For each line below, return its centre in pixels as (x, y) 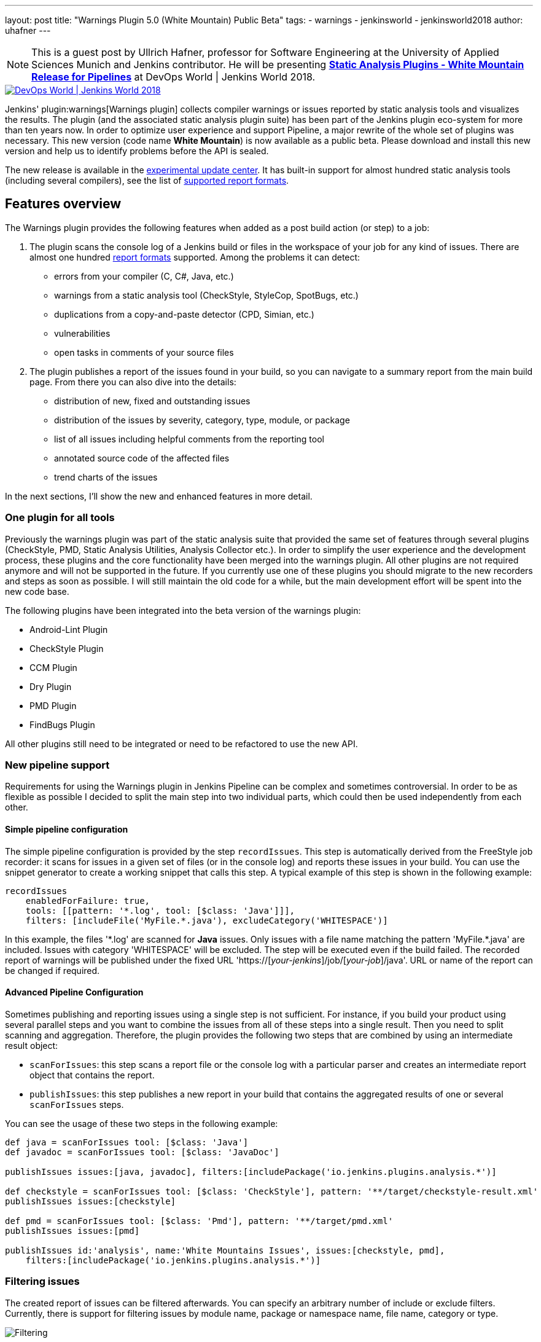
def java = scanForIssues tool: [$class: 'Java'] (127, 1142)
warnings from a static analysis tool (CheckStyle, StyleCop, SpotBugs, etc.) (206, 295)
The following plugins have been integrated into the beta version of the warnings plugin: (183, 610)
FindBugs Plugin (62, 724)
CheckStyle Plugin (67, 648)
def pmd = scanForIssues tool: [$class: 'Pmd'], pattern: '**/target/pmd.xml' (199, 1221)
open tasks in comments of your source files (144, 352)
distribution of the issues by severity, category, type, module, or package (202, 420)
